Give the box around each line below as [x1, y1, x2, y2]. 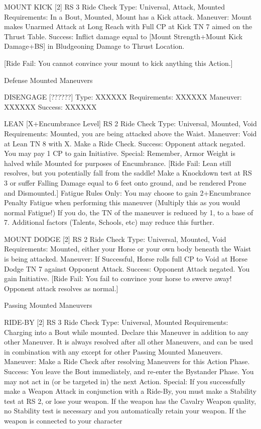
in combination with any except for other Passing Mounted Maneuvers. [4, 346, 223, 357]
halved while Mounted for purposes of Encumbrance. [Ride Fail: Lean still [4, 157, 231, 168]
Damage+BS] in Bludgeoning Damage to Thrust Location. [4, 41, 185, 51]
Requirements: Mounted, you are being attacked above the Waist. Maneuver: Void [4, 128, 257, 138]
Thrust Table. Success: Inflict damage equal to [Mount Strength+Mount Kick [4, 31, 243, 41]
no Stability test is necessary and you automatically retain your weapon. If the [4, 405, 246, 416]
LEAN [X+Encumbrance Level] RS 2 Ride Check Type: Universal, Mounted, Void [4, 118, 257, 129]
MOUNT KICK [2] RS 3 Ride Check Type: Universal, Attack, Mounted [4, 2, 225, 12]
